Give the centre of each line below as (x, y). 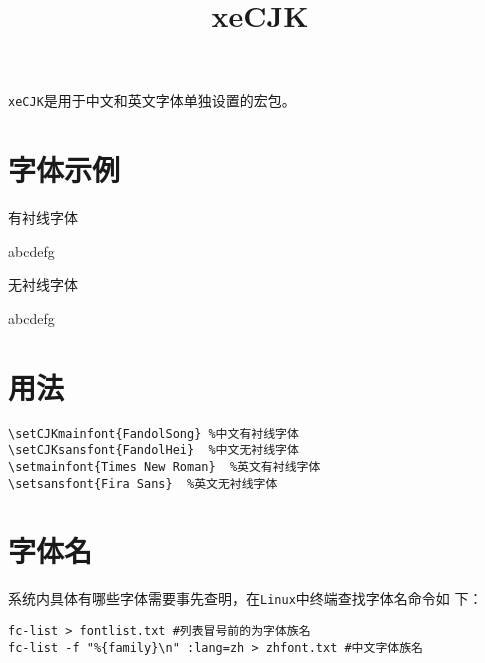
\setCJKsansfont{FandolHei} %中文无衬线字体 (153, 450)
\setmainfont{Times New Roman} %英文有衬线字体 (164, 466)
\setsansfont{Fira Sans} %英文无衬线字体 (143, 483)
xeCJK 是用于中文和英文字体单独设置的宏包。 (152, 100)
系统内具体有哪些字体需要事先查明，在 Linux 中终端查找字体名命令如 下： (245, 598)
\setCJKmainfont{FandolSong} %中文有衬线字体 (153, 433)
